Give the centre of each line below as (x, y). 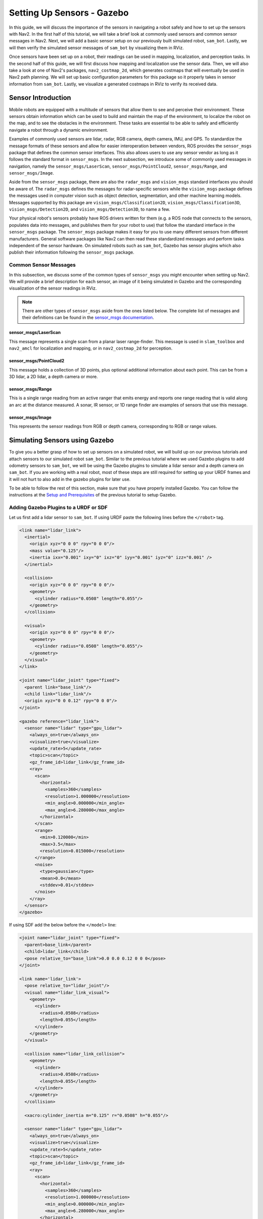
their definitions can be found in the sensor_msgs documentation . (88, 317)
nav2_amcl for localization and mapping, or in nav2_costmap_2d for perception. (91, 348)
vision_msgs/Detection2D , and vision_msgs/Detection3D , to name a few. (90, 209)
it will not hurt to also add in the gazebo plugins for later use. (70, 479)
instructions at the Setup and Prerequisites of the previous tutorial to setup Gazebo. (93, 495)
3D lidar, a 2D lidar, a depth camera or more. (54, 377)
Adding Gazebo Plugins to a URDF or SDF (58, 508)
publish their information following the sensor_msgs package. (72, 252)
